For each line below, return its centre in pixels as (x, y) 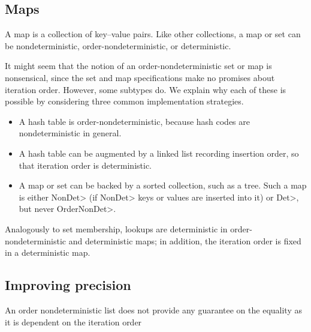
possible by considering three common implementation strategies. (124, 101)
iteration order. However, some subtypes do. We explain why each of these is (146, 89)
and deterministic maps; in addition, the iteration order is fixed (185, 240)
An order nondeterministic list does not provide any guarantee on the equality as (153, 309)
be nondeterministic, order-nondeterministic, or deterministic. (118, 45)
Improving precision (68, 285)
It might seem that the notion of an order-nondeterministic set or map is (138, 66)
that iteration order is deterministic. (85, 165)
